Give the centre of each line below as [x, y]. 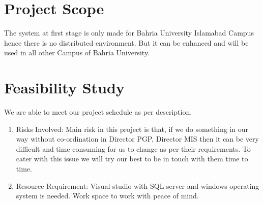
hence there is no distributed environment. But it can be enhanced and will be [126, 42]
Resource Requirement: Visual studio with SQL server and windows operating [138, 185]
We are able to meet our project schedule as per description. [98, 112]
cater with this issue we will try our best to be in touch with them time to [132, 159]
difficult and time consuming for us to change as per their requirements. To [133, 148]
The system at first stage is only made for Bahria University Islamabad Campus [129, 33]
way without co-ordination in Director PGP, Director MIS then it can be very [137, 139]
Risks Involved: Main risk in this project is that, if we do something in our [132, 129]
